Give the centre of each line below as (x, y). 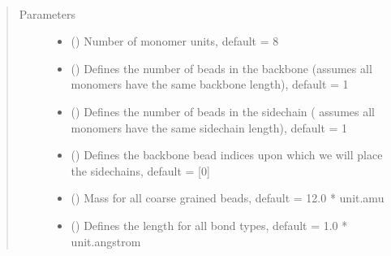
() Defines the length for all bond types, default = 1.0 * (209, 225)
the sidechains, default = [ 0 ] (140, 170)
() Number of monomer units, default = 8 (175, 41)
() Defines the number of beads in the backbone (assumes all (221, 68)
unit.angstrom (106, 241)
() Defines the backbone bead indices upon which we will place (227, 155)
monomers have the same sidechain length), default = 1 (209, 127)
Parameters (47, 13)
